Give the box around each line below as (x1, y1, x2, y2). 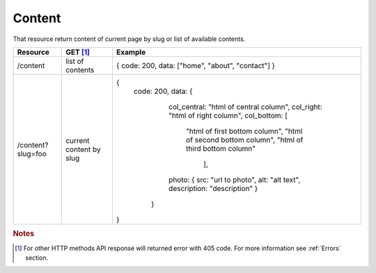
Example (116, 47, 146, 57)
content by (65, 144, 101, 154)
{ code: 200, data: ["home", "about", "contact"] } (116, 60, 275, 70)
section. (25, 254, 49, 262)
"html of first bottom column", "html (185, 126, 303, 135)
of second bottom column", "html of (185, 135, 304, 144)
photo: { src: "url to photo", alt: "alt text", (168, 174, 301, 184)
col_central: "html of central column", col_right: (168, 101, 323, 111)
